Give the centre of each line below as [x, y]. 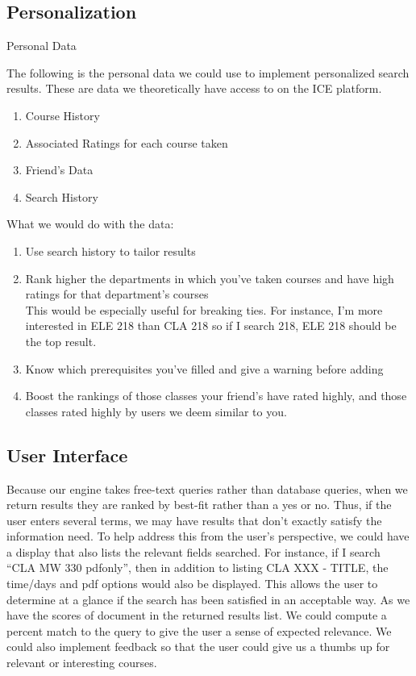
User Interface [67, 455]
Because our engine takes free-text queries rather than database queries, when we [207, 488]
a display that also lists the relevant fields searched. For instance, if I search [193, 551]
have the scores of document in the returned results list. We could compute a [197, 615]
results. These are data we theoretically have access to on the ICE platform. [194, 88]
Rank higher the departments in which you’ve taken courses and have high [210, 278]
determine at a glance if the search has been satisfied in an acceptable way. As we [208, 599]
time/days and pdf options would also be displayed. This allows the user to [192, 584]
